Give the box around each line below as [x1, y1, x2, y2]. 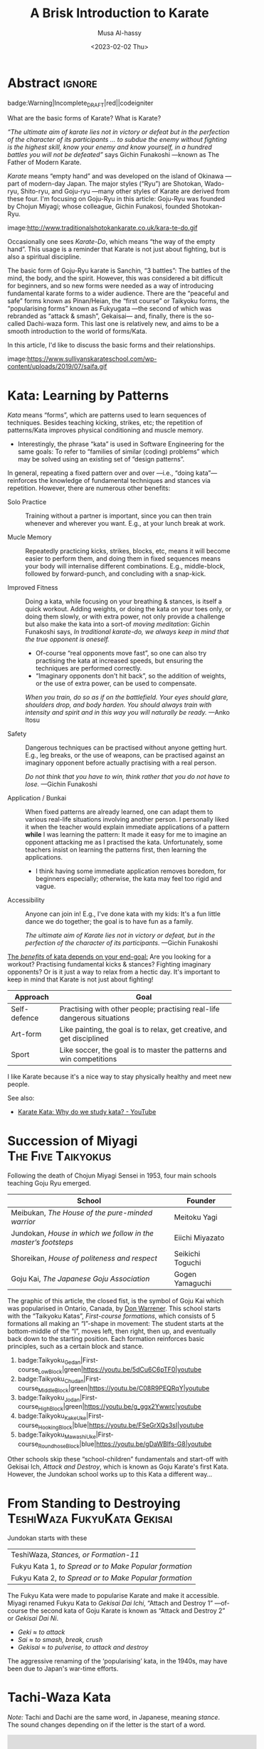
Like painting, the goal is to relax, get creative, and [59, 1025, 228, 1035]
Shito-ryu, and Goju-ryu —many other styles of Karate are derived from [20, 187, 230, 195]
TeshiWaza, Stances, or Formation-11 [11, 1550, 140, 1560]
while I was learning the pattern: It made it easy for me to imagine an [25, 830, 227, 839]
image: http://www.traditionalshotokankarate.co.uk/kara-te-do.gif [7, 223, 198, 233]
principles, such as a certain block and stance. [7, 1342, 144, 1351]
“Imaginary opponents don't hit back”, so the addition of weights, [35, 672, 226, 680]
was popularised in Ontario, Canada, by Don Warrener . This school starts [7, 1304, 221, 1313]
